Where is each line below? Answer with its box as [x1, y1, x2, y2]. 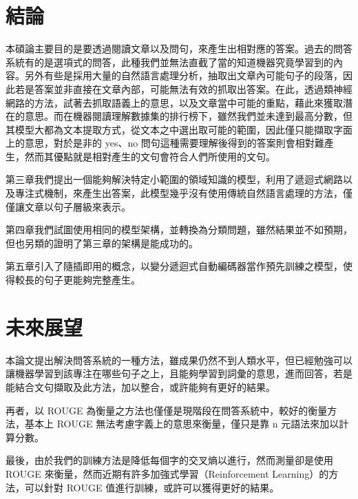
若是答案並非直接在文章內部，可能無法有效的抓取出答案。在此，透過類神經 [14, 81, 352, 96]
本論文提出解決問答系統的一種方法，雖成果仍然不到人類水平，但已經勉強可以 [6, 352, 352, 367]
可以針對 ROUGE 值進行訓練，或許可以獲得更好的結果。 [24, 480, 280, 494]
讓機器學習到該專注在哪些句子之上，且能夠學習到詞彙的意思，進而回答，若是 [6, 366, 352, 381]
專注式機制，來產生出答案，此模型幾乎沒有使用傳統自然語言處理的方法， [14, 186, 343, 200]
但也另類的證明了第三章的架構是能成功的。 [6, 235, 198, 250]
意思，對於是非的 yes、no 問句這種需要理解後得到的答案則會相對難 [24, 136, 324, 150]
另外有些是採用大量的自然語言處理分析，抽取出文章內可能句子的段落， [24, 68, 343, 83]
